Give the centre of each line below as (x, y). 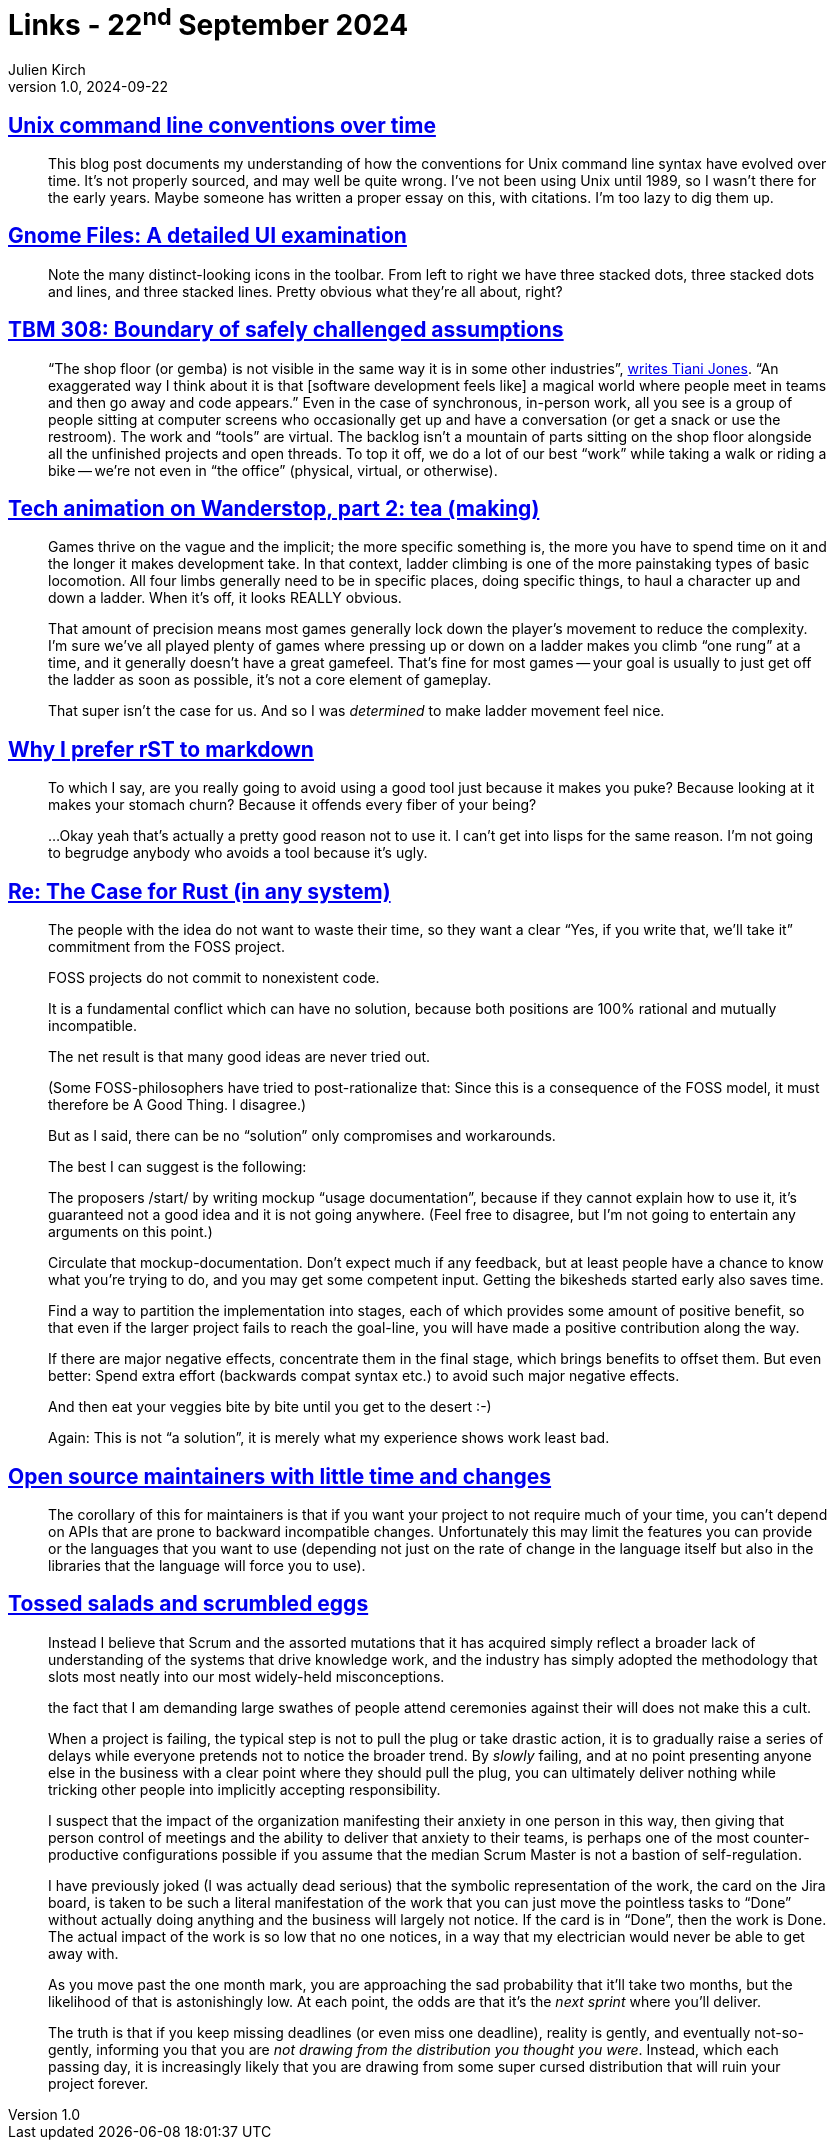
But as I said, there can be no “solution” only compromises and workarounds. (302, 1136)
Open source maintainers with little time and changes (280, 1476)
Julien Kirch (47, 70)
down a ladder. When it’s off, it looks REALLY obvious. (225, 598)
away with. (83, 1953)
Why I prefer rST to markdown (161, 749)
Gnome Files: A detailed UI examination (207, 236)
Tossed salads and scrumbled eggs (188, 1604)
